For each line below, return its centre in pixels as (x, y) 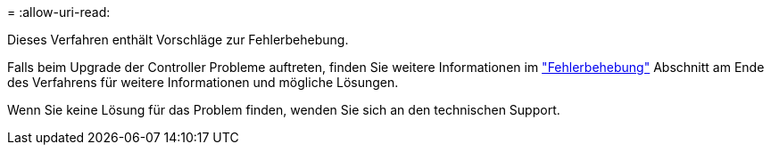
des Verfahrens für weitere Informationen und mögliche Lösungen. (203, 82)
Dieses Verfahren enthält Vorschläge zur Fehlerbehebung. (178, 40)
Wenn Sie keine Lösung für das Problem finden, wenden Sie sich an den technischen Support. (284, 110)
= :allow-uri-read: (59, 12)
